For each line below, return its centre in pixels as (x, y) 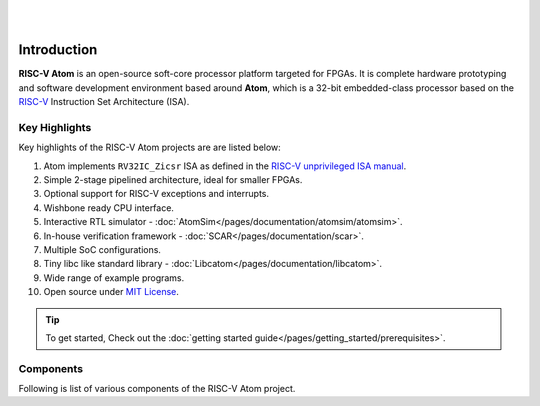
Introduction (58, 50)
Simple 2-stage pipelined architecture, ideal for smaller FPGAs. (173, 179)
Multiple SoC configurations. (102, 249)
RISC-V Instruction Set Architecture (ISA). (104, 102)
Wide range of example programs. (114, 277)
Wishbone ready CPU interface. (109, 207)
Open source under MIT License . (111, 292)
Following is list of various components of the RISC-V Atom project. (157, 389)
